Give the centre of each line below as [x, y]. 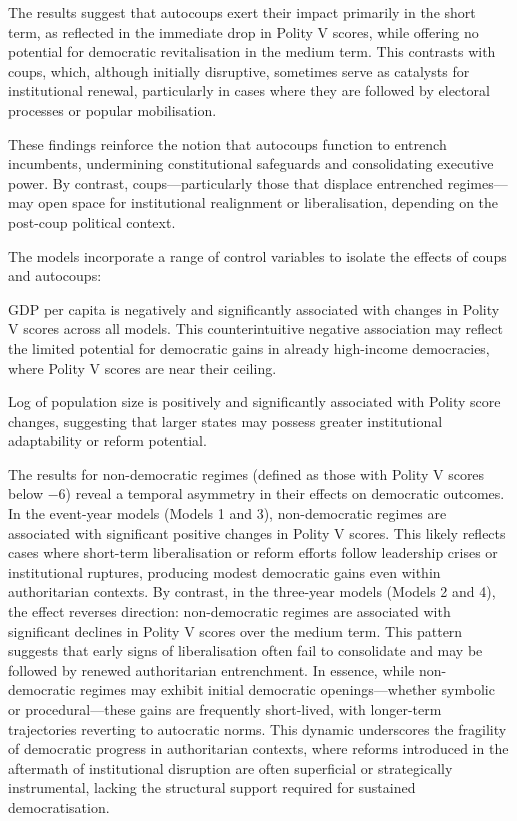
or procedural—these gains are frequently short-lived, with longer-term [225, 709]
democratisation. [59, 806]
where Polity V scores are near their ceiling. [142, 367]
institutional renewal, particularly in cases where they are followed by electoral [249, 90]
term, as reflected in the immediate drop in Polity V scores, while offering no [243, 31]
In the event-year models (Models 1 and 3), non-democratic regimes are [227, 513]
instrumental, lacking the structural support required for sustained [212, 787]
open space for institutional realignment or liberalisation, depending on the [268, 202]
